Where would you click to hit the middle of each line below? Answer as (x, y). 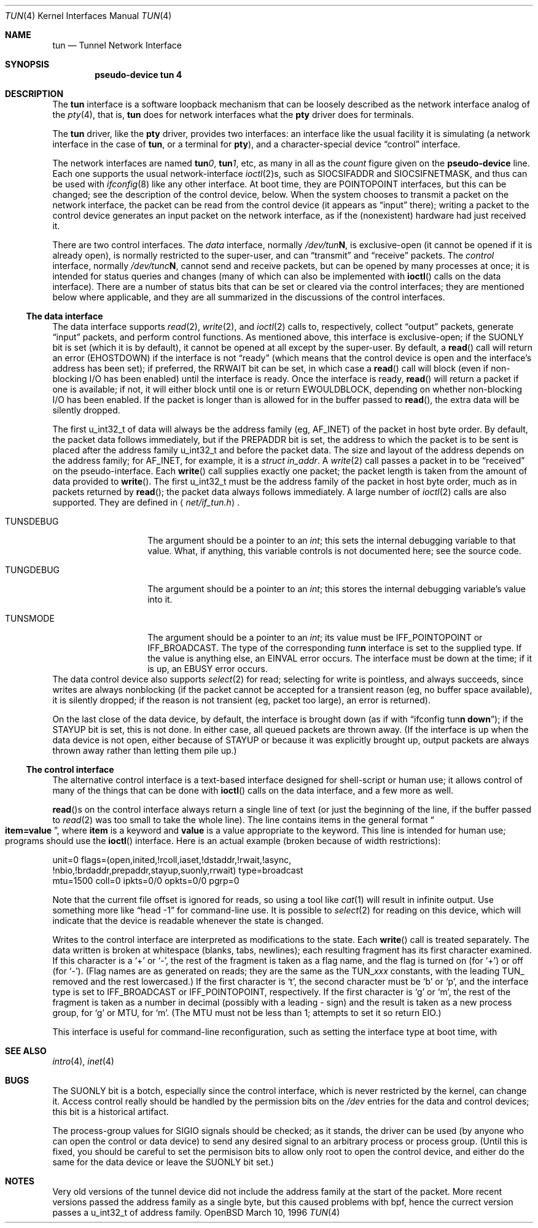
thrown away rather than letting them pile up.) (145, 750)
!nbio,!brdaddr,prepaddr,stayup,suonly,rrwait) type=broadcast (178, 870)
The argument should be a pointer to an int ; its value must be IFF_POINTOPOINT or (315, 637)
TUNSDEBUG (32, 521)
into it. (160, 599)
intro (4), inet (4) (83, 1061)
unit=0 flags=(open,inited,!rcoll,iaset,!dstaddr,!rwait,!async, (172, 860)
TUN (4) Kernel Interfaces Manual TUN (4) (88, 16)
